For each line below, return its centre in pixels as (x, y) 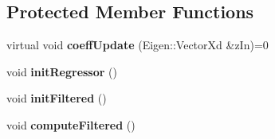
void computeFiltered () (71, 124)
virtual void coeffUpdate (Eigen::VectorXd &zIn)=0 (137, 45)
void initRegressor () (62, 71)
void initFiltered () (57, 98)
